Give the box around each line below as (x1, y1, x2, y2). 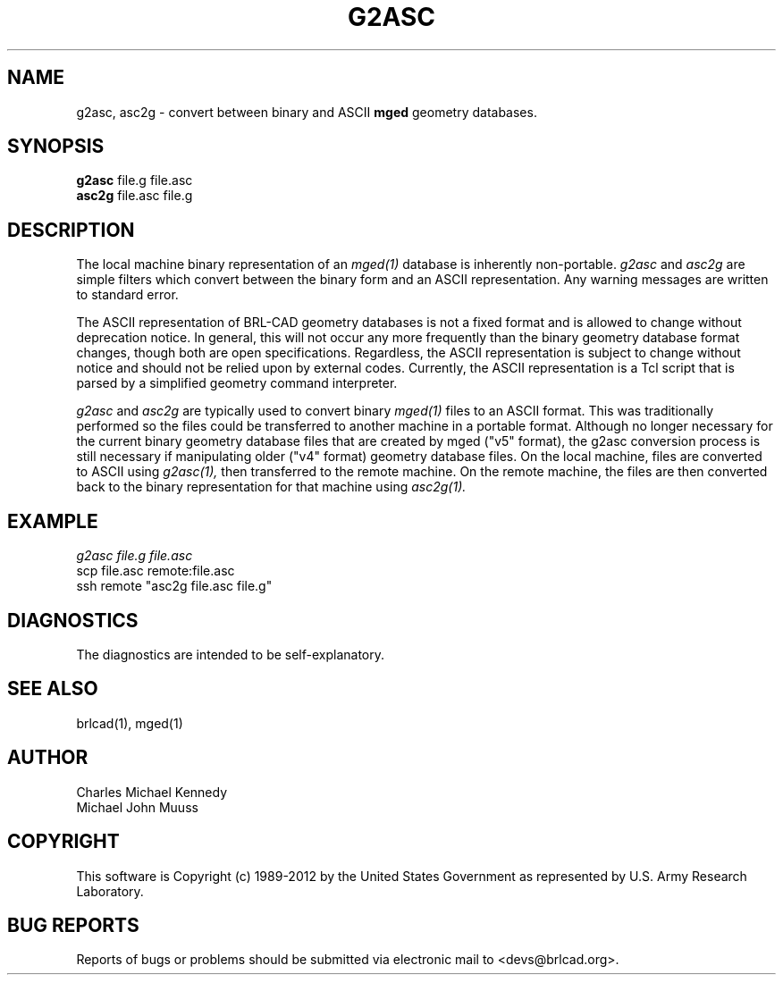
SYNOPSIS (7, 135, 105, 158)
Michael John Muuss (76, 799, 198, 815)
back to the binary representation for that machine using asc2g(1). (76, 479, 467, 495)
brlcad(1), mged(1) (76, 715, 183, 731)
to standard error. (76, 287, 179, 303)
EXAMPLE (7, 509, 98, 533)
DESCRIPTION (7, 218, 135, 241)
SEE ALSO (7, 677, 98, 701)
